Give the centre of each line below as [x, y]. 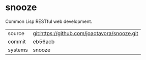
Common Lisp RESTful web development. [49, 21]
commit [17, 41]
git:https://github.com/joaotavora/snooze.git [85, 33]
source [16, 33]
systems [18, 50]
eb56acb [44, 41]
